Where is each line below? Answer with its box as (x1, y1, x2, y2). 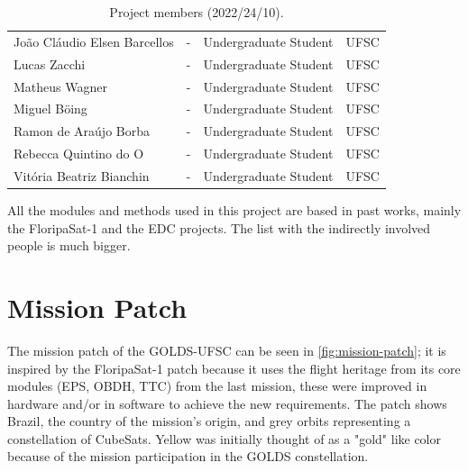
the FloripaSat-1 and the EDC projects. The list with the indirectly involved (7, 218, 431, 237)
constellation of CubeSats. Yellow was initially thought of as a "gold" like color (7, 429, 441, 448)
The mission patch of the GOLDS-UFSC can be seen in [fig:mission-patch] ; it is (7, 340, 446, 359)
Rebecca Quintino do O (14, 144, 144, 163)
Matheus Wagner (14, 77, 107, 95)
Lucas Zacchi (14, 54, 86, 73)
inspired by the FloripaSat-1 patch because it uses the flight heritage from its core (7, 358, 461, 377)
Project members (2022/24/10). (109, 3, 284, 21)
